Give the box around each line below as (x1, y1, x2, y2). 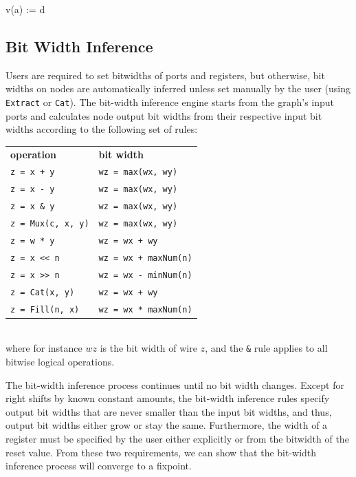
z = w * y (10, 236, 55, 246)
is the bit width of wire (100, 341, 197, 355)
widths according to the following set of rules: (5, 122, 198, 136)
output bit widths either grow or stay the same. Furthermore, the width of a (5, 418, 328, 432)
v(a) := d (5, 2, 45, 16)
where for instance (5, 341, 82, 355)
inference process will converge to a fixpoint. (5, 458, 192, 473)
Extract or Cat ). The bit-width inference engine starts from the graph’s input (5, 94, 335, 109)
